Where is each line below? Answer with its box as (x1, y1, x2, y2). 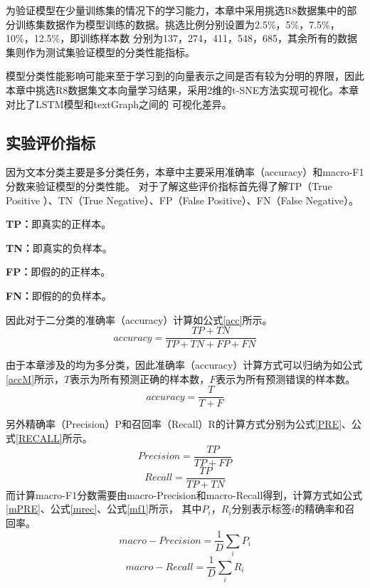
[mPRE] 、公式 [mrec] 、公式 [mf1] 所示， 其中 (6, 501, 202, 516)
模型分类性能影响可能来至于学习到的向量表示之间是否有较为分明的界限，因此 (6, 68, 364, 83)
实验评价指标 (6, 131, 95, 153)
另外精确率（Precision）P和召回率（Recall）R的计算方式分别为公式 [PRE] (6, 416, 342, 431)
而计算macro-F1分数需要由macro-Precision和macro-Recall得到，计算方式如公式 (6, 487, 363, 502)
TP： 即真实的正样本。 (6, 216, 112, 231)
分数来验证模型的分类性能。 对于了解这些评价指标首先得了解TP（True (6, 178, 332, 193)
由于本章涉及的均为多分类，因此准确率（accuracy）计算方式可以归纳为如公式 (6, 357, 363, 372)
